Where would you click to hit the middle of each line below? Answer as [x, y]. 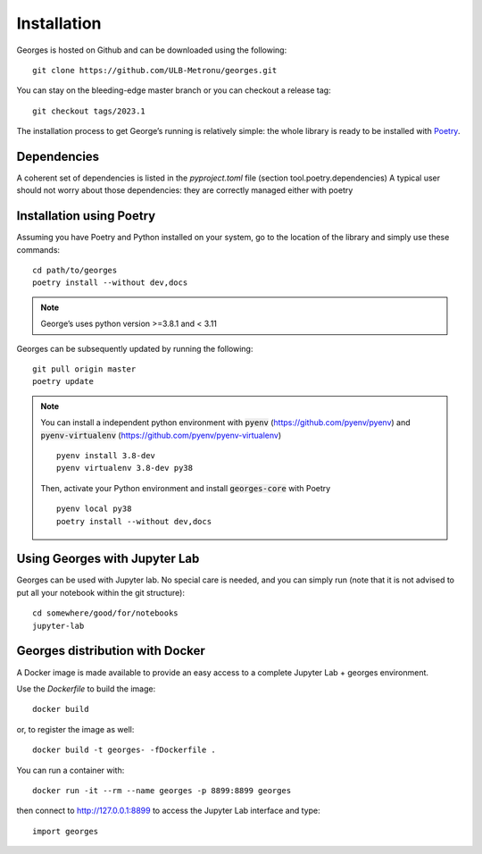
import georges [66, 831]
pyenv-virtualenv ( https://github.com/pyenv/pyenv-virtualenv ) [161, 435]
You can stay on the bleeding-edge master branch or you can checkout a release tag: [174, 90]
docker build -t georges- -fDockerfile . [124, 750]
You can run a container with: [71, 770]
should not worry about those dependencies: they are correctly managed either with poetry [185, 190]
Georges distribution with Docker [111, 651]
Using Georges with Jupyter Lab [108, 559]
